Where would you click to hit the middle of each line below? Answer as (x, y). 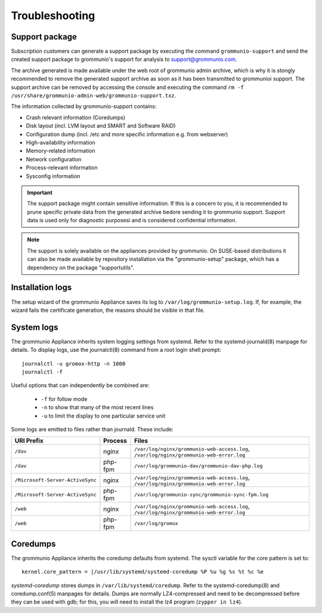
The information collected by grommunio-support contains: (84, 106)
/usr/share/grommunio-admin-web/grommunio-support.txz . (94, 96)
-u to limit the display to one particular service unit (103, 416)
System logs (35, 327)
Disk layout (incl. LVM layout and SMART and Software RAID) (101, 126)
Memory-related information (61, 151)
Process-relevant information (62, 168)
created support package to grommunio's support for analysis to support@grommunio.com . (124, 59)
